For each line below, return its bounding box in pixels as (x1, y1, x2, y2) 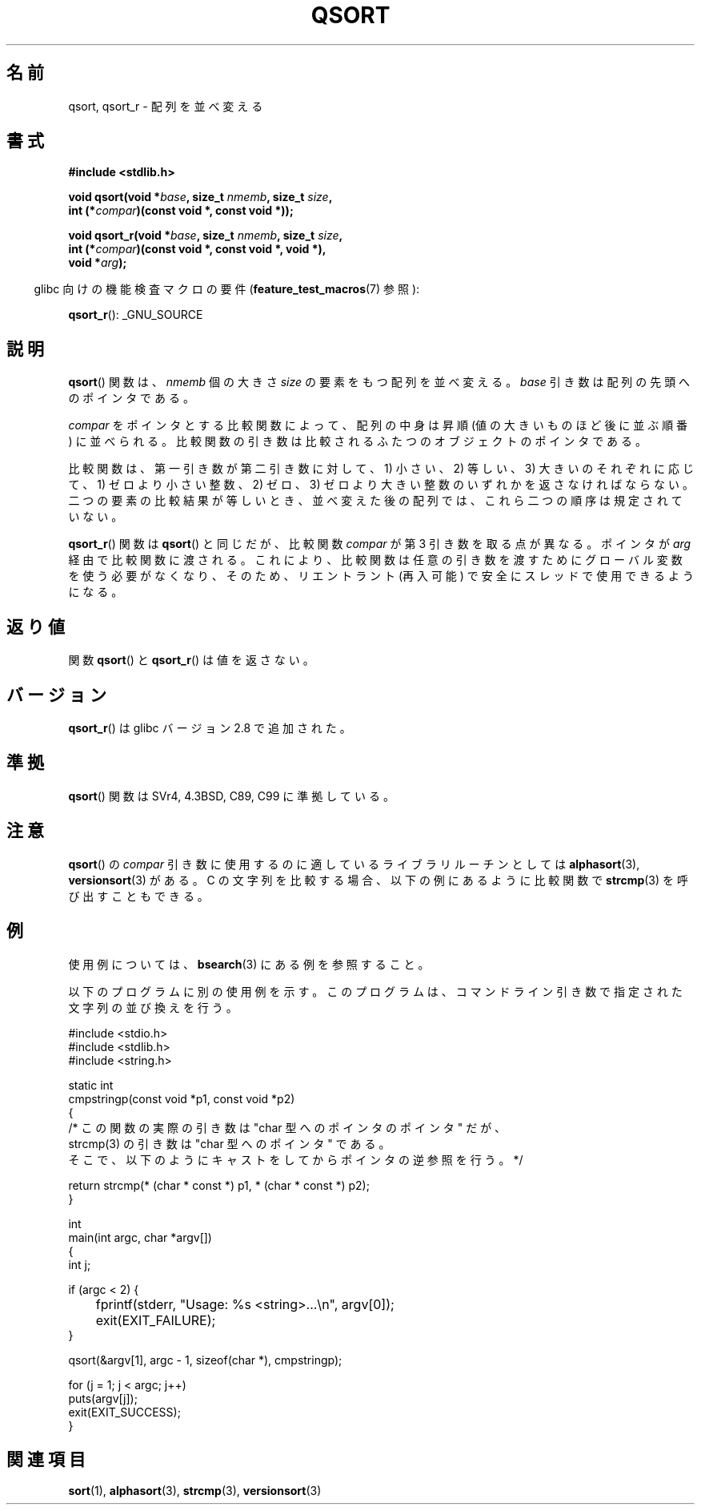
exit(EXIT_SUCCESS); (68, 1404, 181, 1419)
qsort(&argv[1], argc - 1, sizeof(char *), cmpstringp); (68, 1352, 342, 1367)
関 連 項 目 (6, 1449, 86, 1469)
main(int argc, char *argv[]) (68, 1230, 212, 1244)
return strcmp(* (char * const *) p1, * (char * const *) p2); (68, 1178, 370, 1192)
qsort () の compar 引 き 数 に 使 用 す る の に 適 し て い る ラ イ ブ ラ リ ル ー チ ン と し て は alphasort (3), (68, 856, 640, 871)
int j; (68, 1257, 91, 1271)
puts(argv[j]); (68, 1391, 138, 1405)
